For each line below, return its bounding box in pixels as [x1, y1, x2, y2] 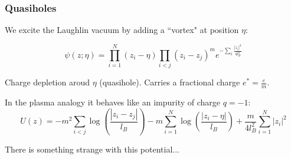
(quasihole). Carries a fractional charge [99, 76, 240, 88]
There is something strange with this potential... [5, 143, 179, 155]
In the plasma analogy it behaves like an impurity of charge [5, 95, 221, 108]
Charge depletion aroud [5, 76, 90, 88]
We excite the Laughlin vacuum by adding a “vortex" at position [5, 24, 239, 36]
